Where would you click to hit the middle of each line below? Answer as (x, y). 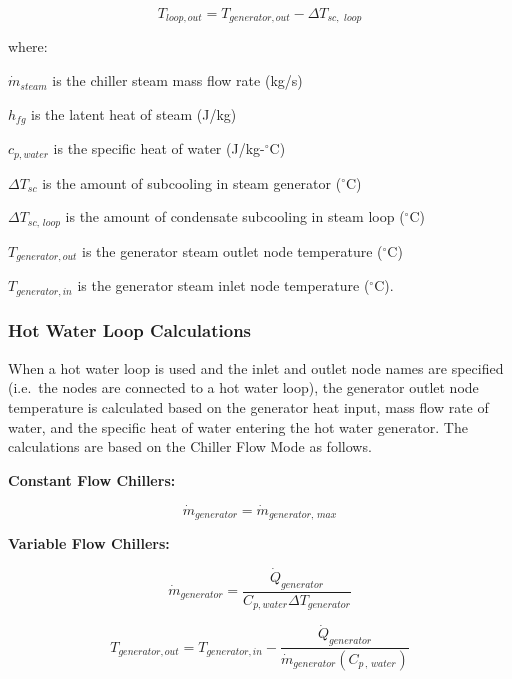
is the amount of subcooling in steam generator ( (192, 182)
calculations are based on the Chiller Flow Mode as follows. (190, 446)
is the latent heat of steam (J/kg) (134, 113)
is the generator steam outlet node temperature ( (232, 250)
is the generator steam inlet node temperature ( (223, 285)
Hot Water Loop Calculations (130, 330)
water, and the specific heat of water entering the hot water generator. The (238, 426)
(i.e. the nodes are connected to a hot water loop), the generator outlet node (243, 387)
